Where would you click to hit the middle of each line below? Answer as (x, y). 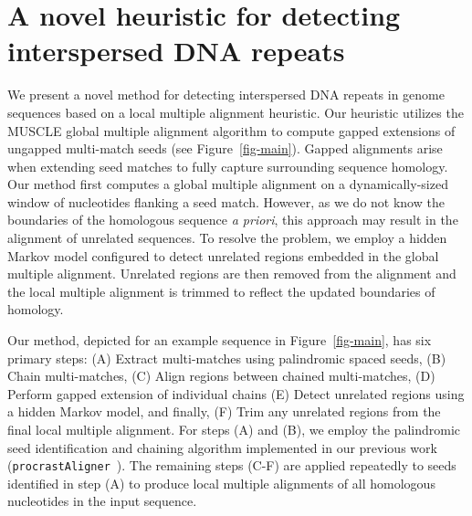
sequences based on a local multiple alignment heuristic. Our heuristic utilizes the (236, 112)
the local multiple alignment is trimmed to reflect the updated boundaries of (221, 291)
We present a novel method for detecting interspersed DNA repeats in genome (226, 95)
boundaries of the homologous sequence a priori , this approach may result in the (233, 220)
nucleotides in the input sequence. (102, 501)
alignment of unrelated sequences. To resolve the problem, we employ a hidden (227, 238)
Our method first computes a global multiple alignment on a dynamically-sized (228, 184)
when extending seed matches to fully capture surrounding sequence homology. (228, 166)
